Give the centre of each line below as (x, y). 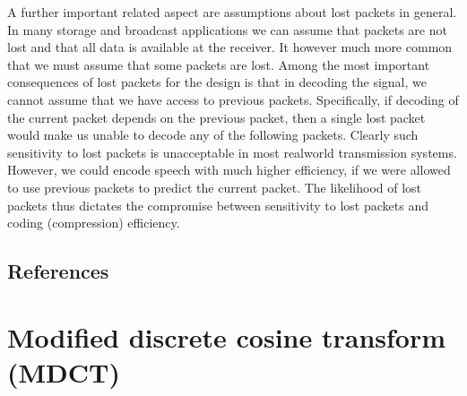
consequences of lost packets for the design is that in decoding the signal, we (217, 82)
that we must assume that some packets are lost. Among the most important (219, 64)
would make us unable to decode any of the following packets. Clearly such (213, 135)
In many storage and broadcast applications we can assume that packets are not (227, 29)
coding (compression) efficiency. (94, 223)
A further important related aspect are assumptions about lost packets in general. (232, 12)
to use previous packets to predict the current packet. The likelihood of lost (215, 187)
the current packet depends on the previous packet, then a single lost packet (216, 117)
